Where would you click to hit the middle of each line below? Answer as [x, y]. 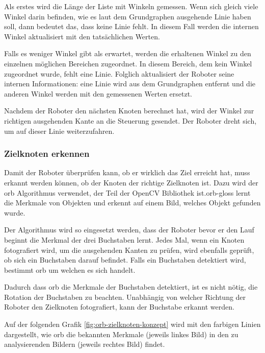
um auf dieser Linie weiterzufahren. [59, 131]
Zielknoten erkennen [47, 154]
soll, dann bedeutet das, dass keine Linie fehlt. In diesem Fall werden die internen [131, 26]
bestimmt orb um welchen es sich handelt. [70, 269]
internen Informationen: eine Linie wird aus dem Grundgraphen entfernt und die [130, 84]
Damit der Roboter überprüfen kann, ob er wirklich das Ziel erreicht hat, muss [127, 172]
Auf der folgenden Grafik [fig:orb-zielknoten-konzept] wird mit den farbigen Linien [132, 324]
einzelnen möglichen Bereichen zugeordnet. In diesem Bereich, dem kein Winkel [128, 63]
